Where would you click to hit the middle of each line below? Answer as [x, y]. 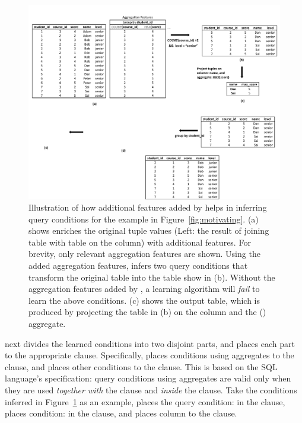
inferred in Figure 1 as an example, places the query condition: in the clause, [145, 401]
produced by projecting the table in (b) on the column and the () [147, 312]
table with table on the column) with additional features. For [140, 242]
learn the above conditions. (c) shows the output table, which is [144, 300]
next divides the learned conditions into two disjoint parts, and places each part [150, 343]
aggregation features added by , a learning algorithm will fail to [144, 289]
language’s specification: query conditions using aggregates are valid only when [148, 378]
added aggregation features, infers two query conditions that [138, 265]
